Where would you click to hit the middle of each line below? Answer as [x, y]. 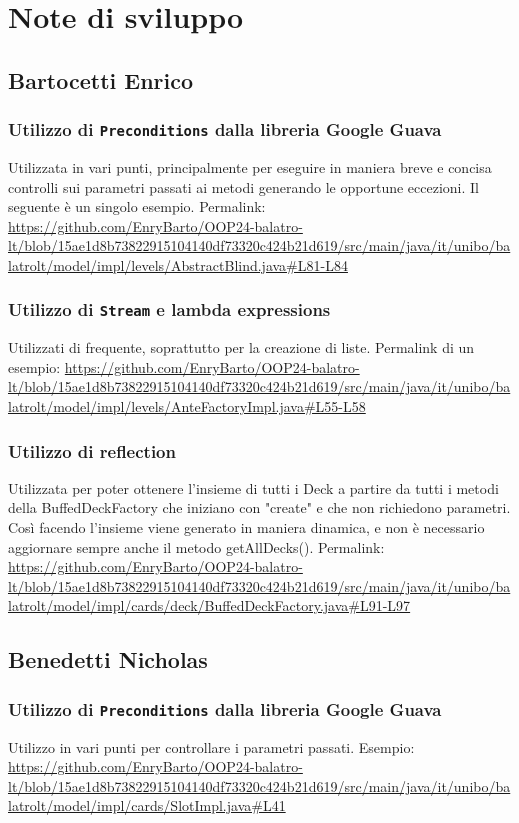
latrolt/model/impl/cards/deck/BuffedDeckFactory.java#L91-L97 [209, 605]
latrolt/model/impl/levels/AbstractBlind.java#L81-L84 [178, 264]
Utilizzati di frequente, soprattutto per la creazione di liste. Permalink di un [241, 347]
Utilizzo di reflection [92, 450]
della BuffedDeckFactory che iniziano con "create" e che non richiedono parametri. [259, 507]
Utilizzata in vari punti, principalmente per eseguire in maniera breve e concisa [250, 166]
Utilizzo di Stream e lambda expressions [169, 309]
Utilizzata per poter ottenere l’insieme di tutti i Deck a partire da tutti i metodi [253, 487]
